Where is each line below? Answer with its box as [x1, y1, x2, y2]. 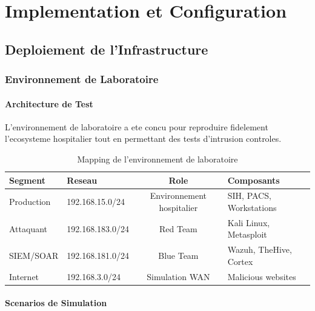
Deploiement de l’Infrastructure [5, 39, 208, 58]
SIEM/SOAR [9, 249, 59, 262]
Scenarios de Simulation [5, 296, 107, 309]
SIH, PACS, [227, 189, 271, 202]
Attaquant [9, 222, 48, 235]
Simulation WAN [147, 270, 210, 283]
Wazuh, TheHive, [227, 243, 292, 256]
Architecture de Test [5, 97, 93, 110]
